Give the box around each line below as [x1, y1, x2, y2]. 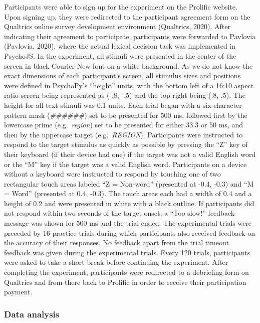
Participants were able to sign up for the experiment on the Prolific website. [4, 2, 237, 12]
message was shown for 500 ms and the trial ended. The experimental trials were [4, 218, 252, 228]
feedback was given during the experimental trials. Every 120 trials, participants [4, 247, 250, 257]
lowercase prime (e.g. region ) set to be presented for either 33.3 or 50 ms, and [4, 119, 243, 130]
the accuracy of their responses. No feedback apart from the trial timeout [4, 237, 229, 248]
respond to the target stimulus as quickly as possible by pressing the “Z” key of [4, 139, 248, 149]
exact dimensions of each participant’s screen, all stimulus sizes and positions [4, 70, 241, 81]
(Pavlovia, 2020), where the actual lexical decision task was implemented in [4, 41, 236, 51]
